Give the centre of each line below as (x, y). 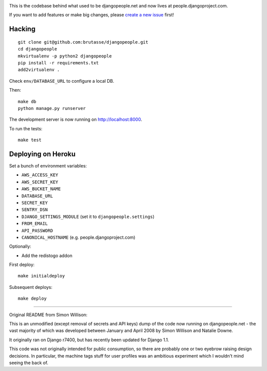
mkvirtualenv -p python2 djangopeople (65, 56)
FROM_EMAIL (35, 224)
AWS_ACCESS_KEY (40, 175)
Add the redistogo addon (47, 256)
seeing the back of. (29, 363)
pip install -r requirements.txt (58, 63)
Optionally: (20, 246)
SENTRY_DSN (35, 210)
